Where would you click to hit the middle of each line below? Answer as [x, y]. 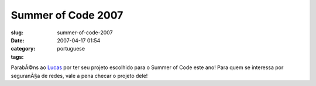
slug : [17, 33]
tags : [17, 57]
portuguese [71, 49]
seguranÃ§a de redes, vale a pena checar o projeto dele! [79, 76]
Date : [18, 40]
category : [23, 49]
